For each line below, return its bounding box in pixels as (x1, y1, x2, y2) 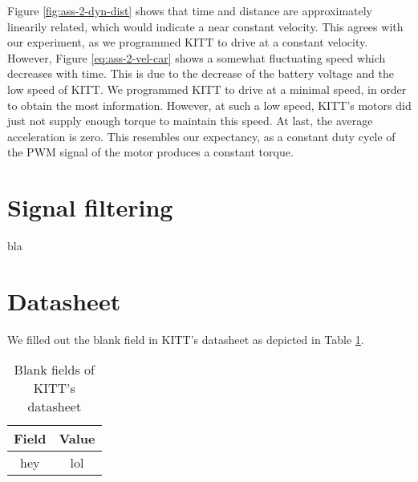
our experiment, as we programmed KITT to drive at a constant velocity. (7, 34, 368, 51)
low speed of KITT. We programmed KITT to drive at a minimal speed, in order (7, 80, 407, 97)
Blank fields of (14, 360, 95, 379)
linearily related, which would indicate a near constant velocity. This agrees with (7, 18, 404, 34)
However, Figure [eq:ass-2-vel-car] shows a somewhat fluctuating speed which (7, 49, 386, 66)
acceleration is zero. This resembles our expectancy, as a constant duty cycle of (7, 128, 396, 144)
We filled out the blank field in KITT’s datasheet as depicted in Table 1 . (7, 330, 364, 347)
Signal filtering (7, 191, 173, 224)
